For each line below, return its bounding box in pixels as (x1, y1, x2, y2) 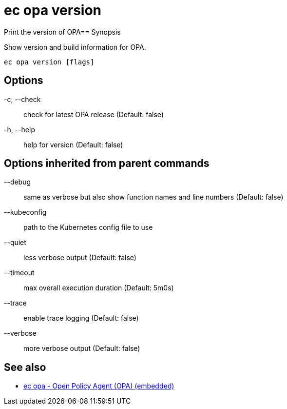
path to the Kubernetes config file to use (23, 223, 153, 232)
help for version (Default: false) (23, 140, 123, 149)
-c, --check (4, 95, 41, 103)
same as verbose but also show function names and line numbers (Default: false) (23, 193, 284, 202)
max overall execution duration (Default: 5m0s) (23, 284, 174, 292)
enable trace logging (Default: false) (23, 314, 139, 323)
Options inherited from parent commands (4, 157, 210, 170)
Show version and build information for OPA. (4, 42, 146, 51)
